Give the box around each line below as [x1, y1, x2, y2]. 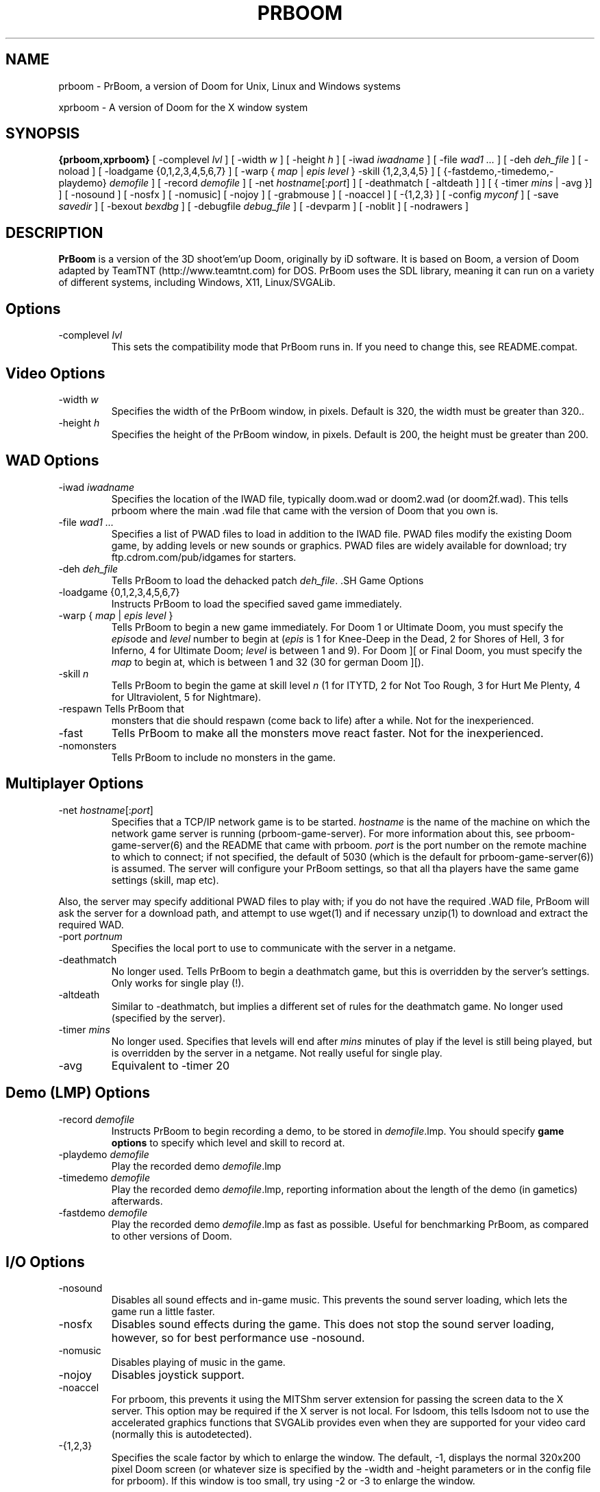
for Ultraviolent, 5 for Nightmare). [111, 690, 262, 703]
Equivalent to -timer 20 [111, 1058, 230, 1072]
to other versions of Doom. [111, 1229, 232, 1242]
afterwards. [111, 1194, 163, 1207]
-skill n [58, 667, 89, 679]
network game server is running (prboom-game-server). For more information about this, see [111, 827, 533, 839]
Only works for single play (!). [111, 976, 245, 989]
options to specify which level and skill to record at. [111, 1136, 345, 1148]
